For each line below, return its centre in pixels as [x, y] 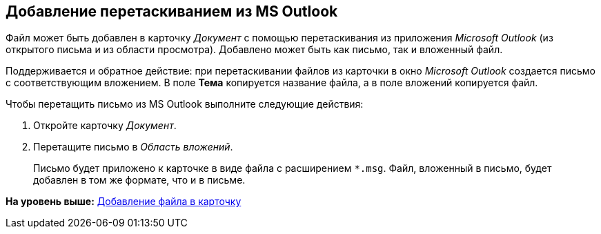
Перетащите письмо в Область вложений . [133, 147]
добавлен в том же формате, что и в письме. [139, 180]
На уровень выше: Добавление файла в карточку [124, 202]
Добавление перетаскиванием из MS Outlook [172, 11]
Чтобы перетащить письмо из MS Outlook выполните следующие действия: [185, 104]
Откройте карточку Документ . [105, 126]
